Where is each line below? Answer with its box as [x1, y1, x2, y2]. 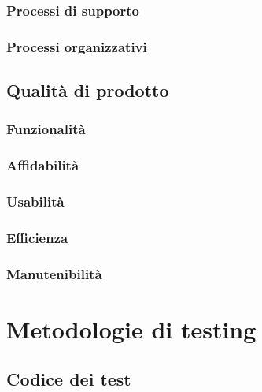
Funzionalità [6, 119, 86, 139]
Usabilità [6, 192, 65, 211]
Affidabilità [6, 155, 79, 175]
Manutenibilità [6, 263, 102, 283]
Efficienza [6, 227, 68, 247]
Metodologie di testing [6, 312, 256, 345]
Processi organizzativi [6, 36, 147, 56]
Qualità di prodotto [6, 78, 169, 103]
